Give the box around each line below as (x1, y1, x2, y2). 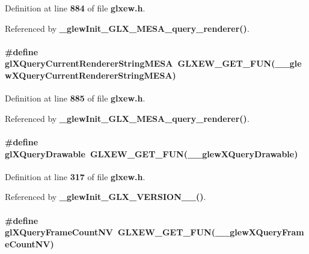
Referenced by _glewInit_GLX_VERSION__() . (5, 190, 206, 203)
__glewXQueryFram (215, 226, 304, 238)
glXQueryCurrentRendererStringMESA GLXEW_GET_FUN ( (5, 57, 275, 70)
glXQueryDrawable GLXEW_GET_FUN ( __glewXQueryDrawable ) (5, 147, 298, 160)
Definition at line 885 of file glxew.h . (5, 92, 145, 104)
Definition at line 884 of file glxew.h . (5, 2, 145, 14)
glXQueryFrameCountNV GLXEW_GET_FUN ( (5, 226, 215, 238)
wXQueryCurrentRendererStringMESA (5, 68, 173, 81)
